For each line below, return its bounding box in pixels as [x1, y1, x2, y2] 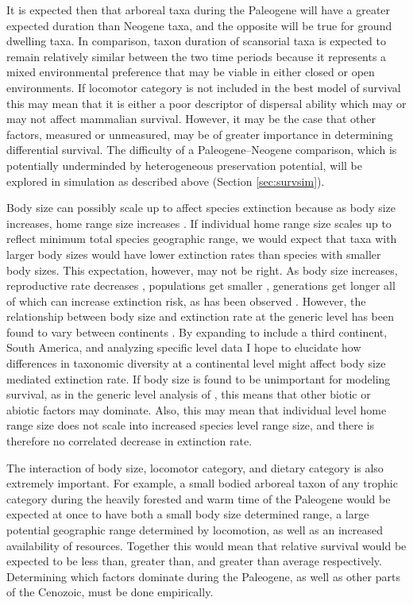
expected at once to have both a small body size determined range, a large [6, 506, 369, 522]
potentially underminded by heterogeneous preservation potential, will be [6, 156, 362, 173]
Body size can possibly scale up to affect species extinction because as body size [6, 199, 396, 216]
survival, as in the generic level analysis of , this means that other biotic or [6, 386, 371, 403]
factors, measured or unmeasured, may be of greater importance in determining [6, 125, 393, 142]
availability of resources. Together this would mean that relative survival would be [6, 537, 407, 553]
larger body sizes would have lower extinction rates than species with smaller [6, 245, 381, 262]
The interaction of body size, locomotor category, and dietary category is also [6, 459, 384, 476]
